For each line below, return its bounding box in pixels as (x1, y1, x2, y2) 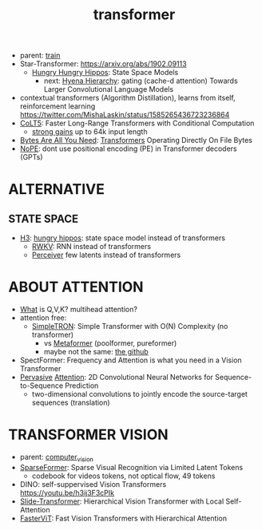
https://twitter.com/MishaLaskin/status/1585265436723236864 (19, 110, 230, 120)
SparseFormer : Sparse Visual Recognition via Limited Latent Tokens (19, 462, 244, 472)
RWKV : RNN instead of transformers (31, 242, 152, 251)
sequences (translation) (31, 397, 110, 408)
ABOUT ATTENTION (8, 278, 144, 296)
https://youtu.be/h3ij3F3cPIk (19, 488, 114, 497)
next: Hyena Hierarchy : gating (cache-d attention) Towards (43, 76, 238, 85)
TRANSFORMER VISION (8, 425, 169, 444)
